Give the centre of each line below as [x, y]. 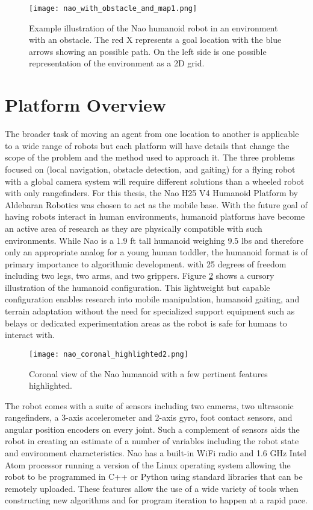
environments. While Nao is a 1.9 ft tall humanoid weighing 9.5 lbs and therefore [154, 240]
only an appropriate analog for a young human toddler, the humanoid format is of [156, 252]
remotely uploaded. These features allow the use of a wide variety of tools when [152, 488]
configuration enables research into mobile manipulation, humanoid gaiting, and [152, 299]
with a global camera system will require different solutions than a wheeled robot [155, 181]
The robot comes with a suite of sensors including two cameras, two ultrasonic [149, 405]
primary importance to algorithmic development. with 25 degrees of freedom [146, 263]
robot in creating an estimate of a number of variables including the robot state [152, 441]
